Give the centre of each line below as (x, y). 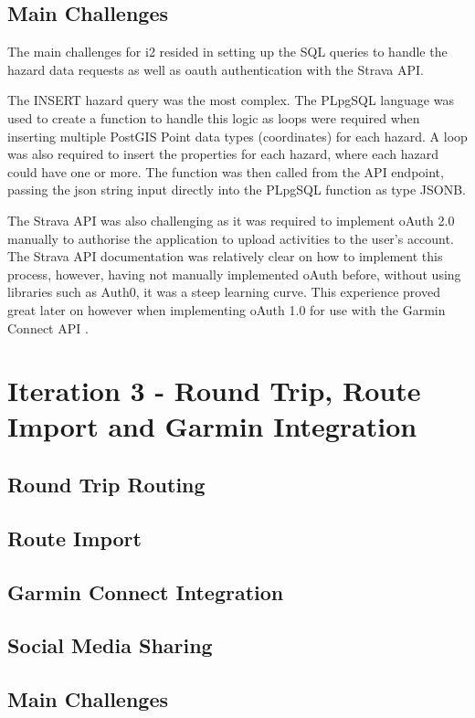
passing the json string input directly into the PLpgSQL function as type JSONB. (237, 190)
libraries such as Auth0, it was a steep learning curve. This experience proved (224, 292)
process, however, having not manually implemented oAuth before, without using (234, 274)
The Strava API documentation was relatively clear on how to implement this (225, 256)
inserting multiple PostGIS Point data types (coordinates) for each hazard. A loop (237, 136)
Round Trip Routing (106, 485)
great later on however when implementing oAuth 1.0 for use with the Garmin (227, 309)
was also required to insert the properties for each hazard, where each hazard (223, 154)
